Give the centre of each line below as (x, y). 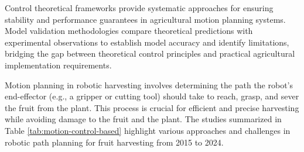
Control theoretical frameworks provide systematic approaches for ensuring (139, 8)
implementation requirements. (58, 65)
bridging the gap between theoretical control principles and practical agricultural (150, 53)
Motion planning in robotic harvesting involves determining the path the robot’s (149, 84)
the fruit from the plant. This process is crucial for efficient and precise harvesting (152, 107)
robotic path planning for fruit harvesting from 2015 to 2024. (114, 142)
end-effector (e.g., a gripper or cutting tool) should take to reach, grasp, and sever (152, 96)
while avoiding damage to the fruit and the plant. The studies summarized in (143, 119)
